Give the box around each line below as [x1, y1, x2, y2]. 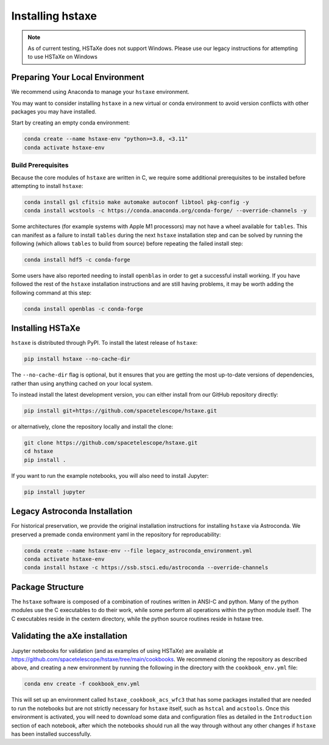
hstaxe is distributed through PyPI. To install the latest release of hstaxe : [11, 339, 198, 347]
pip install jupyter [24, 488, 85, 495]
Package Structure [11, 581, 84, 592]
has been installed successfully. [11, 730, 91, 738]
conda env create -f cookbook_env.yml [24, 680, 140, 688]
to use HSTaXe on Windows [27, 53, 97, 60]
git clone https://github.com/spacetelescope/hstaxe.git [24, 439, 198, 446]
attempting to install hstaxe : [11, 182, 83, 189]
